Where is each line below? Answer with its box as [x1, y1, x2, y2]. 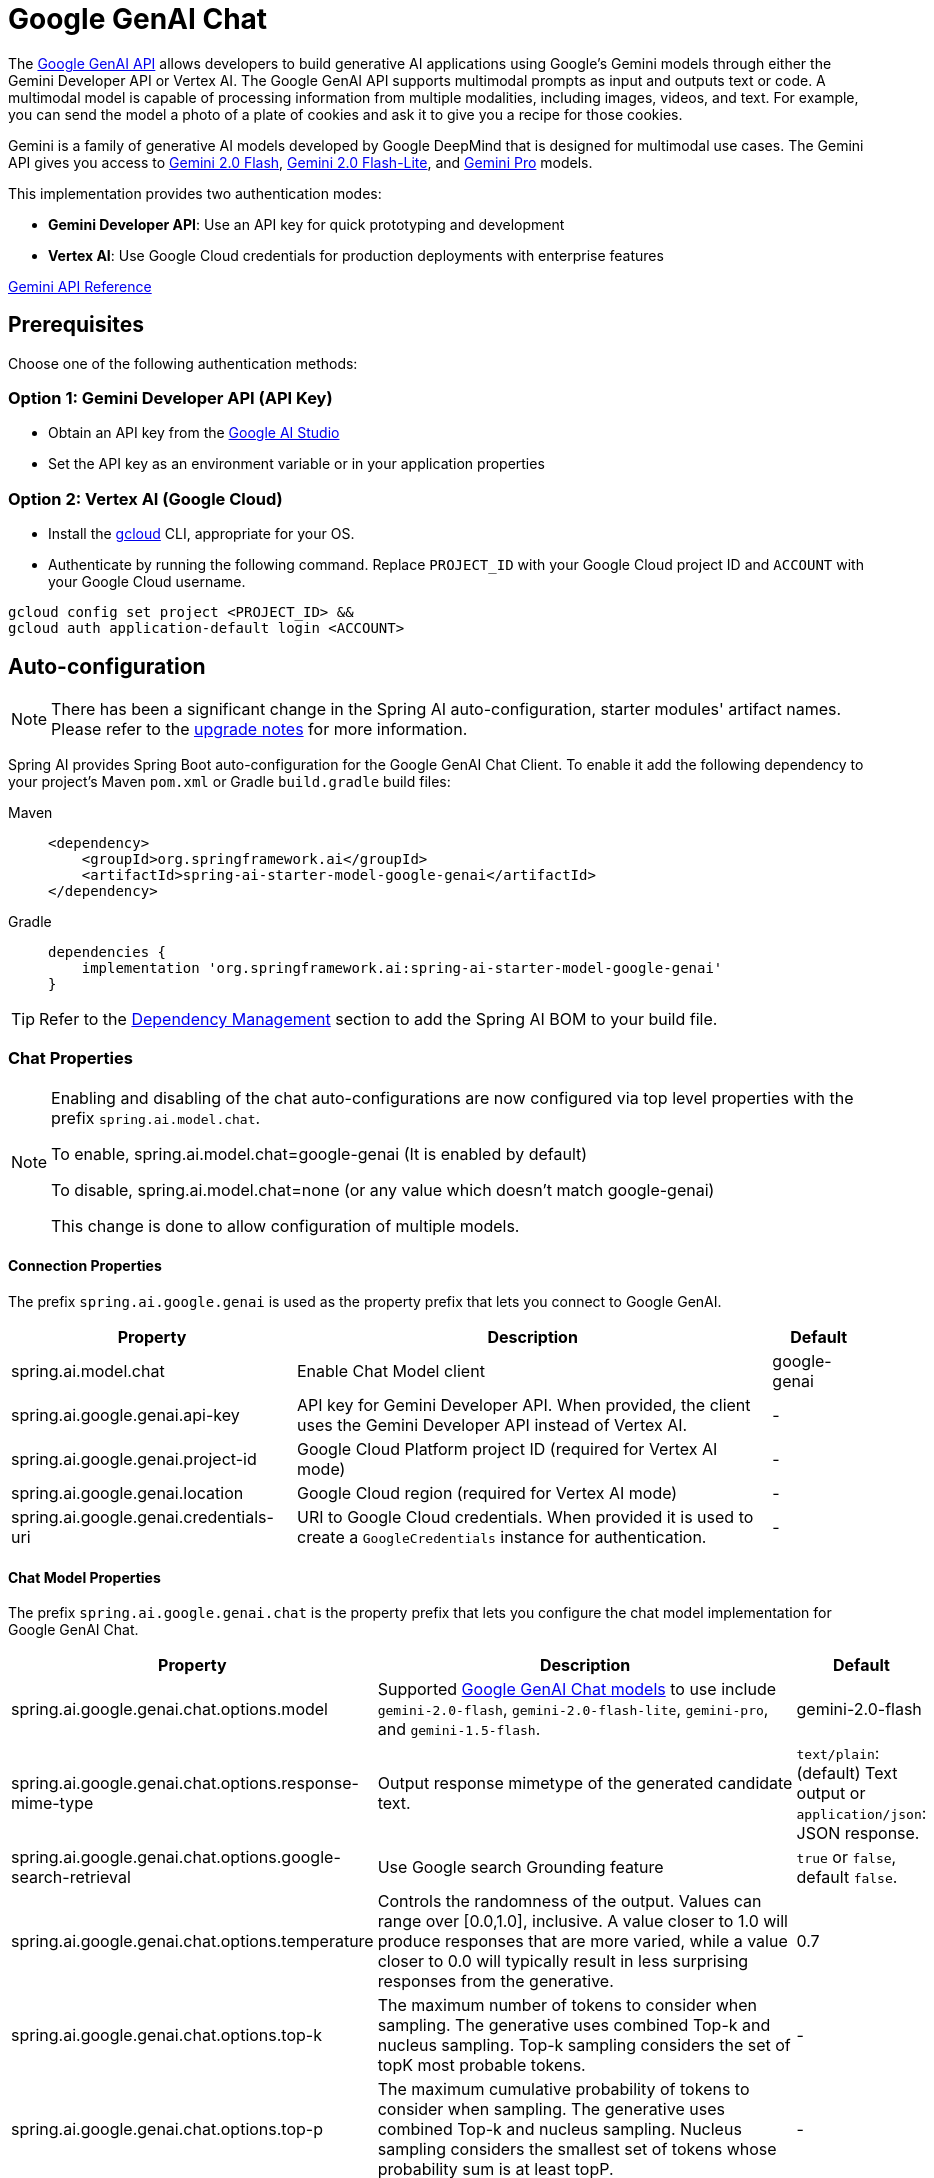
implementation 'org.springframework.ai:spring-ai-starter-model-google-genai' [81, 959, 723, 976]
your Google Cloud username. [48, 573, 246, 591]
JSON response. [796, 1823, 920, 1844]
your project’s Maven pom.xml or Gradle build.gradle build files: [8, 772, 451, 790]
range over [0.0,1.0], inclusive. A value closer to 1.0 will [377, 1911, 788, 1932]
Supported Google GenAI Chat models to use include [377, 1679, 777, 1700]
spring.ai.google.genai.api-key [11, 1404, 240, 1425]
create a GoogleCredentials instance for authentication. [296, 1526, 707, 1547]
